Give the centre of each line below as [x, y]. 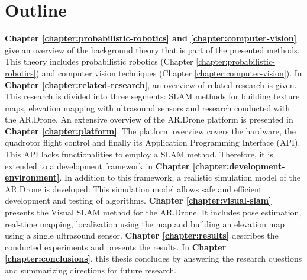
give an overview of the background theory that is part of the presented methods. [152, 49]
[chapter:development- [239, 165]
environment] [32, 177]
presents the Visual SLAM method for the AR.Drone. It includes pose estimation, [153, 212]
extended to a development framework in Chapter [97, 165]
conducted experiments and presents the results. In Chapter [116, 247]
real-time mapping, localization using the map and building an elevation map [145, 223]
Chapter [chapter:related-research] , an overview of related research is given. [151, 84]
